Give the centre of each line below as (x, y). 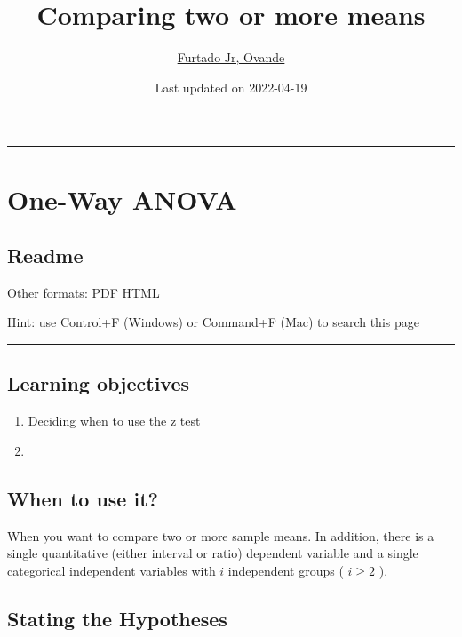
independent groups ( (286, 570)
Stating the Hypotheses (117, 618)
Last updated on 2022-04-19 (231, 87)
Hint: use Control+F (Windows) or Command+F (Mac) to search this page (213, 322)
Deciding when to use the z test (114, 421)
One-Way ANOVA (122, 199)
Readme (45, 255)
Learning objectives (99, 383)
